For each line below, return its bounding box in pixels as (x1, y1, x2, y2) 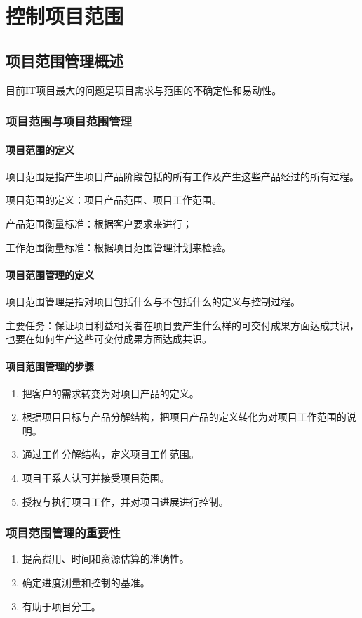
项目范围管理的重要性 (6, 524, 121, 541)
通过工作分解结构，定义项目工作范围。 (22, 447, 199, 461)
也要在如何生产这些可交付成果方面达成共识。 (6, 331, 212, 346)
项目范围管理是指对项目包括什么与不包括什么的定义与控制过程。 (6, 294, 300, 308)
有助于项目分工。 (22, 598, 101, 613)
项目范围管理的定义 (6, 267, 94, 282)
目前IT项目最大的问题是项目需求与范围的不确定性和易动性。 (6, 82, 282, 97)
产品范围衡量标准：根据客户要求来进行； (6, 216, 192, 230)
